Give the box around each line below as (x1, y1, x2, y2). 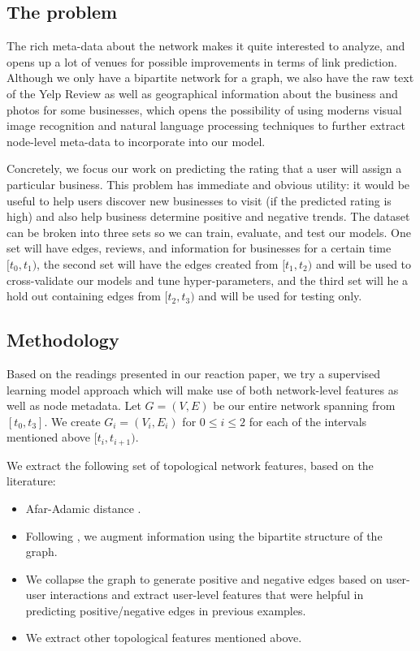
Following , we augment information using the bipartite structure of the (25, 527, 383, 544)
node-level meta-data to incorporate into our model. (6, 132, 266, 149)
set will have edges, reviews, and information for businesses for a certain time (6, 239, 392, 257)
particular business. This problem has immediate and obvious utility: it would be (6, 175, 410, 192)
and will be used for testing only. (198, 287, 362, 304)
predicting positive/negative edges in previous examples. (25, 601, 306, 619)
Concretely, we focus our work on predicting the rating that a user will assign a (6, 160, 402, 177)
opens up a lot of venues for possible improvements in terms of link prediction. (6, 53, 397, 70)
